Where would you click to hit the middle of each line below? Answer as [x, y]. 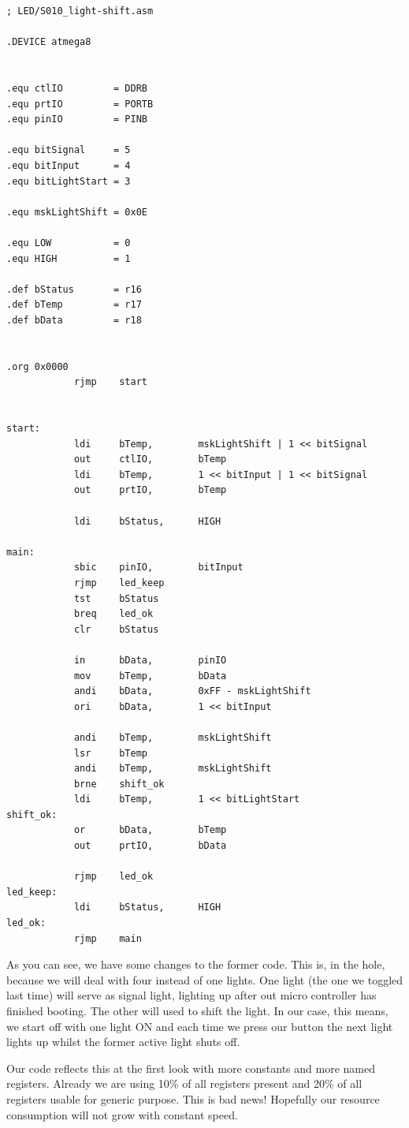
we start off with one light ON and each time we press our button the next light [200, 1026]
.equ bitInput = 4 [69, 165]
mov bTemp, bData [150, 676]
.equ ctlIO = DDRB [77, 88]
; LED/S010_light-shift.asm [80, 11]
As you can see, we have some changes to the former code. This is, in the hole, [196, 964]
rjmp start [110, 382]
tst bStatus [116, 598]
